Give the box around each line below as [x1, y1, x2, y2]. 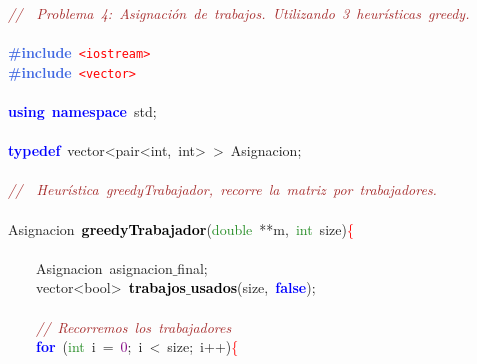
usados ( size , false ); [190, 277, 316, 298]
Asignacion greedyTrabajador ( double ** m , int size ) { [8, 218, 354, 239]
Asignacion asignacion [36, 257, 173, 278]
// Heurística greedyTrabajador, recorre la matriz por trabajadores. [8, 179, 437, 200]
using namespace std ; [8, 101, 157, 122]
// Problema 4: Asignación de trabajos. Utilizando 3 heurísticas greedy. [8, 3, 470, 23]
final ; [177, 257, 208, 278]
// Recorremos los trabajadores [36, 316, 232, 337]
